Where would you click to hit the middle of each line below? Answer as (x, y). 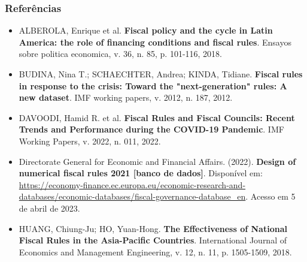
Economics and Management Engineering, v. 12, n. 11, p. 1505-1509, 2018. (155, 252)
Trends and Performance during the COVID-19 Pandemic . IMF (151, 129)
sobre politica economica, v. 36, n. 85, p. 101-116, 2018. (121, 54)
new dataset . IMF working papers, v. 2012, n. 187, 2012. (126, 97)
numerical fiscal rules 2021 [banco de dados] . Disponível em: (141, 173)
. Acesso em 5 (270, 196)
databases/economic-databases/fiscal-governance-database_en (132, 196)
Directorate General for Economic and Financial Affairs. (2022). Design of (157, 161)
